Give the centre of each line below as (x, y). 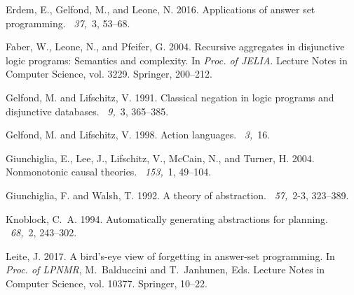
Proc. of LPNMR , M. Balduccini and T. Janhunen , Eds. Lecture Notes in (165, 269)
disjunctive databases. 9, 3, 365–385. (87, 111)
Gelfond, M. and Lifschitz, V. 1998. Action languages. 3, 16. (138, 135)
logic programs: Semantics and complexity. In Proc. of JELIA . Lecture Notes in (177, 60)
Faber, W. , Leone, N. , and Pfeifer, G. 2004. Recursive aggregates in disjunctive (175, 46)
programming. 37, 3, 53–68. (68, 23)
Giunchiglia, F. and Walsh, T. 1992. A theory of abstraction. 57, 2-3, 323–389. (177, 195)
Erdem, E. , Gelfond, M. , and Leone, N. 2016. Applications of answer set (161, 9)
